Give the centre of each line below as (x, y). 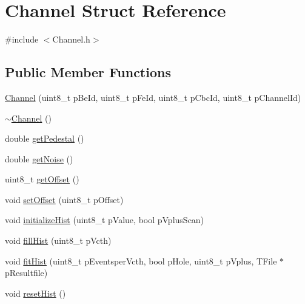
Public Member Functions (88, 72)
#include (22, 39)
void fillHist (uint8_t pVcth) (58, 240)
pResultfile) (26, 273)
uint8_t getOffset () (42, 179)
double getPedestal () (45, 138)
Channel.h (71, 39)
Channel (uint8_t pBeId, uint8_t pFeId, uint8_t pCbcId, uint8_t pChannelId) (153, 97)
